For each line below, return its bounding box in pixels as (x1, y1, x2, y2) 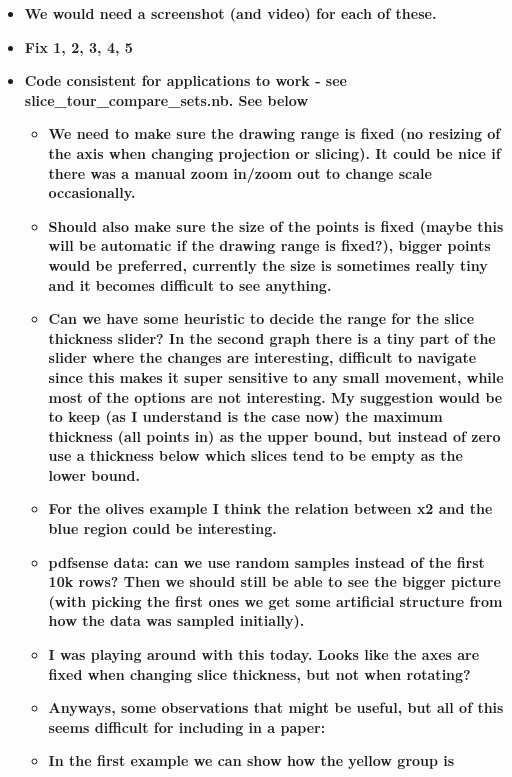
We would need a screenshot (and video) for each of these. (24, 3, 437, 23)
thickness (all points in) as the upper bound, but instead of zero (48, 425, 501, 446)
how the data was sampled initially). (48, 610, 305, 631)
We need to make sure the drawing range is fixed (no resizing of (48, 123, 501, 144)
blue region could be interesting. (48, 518, 277, 539)
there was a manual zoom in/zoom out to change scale (48, 162, 432, 183)
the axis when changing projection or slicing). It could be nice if (48, 142, 501, 163)
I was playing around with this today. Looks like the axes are (48, 644, 480, 665)
